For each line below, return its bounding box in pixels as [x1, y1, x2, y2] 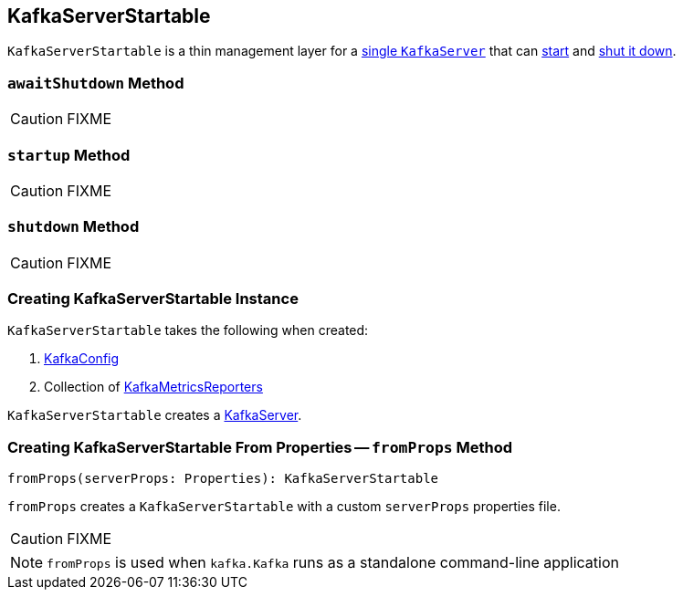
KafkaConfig [44, 351, 120, 367]
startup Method [7, 145, 131, 164]
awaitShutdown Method [7, 73, 184, 92]
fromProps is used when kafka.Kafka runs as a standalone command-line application [47, 553, 619, 572]
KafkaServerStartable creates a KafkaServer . [7, 407, 302, 424]
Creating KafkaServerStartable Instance [7, 289, 299, 309]
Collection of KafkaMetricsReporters [44, 379, 263, 395]
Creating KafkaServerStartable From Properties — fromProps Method [7, 437, 513, 456]
